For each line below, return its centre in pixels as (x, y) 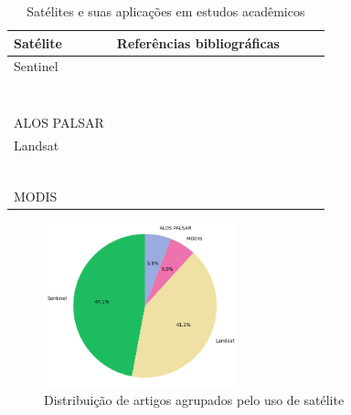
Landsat (37, 145)
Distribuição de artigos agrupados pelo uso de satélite (194, 400)
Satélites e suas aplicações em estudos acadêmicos (166, 11)
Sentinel (36, 66)
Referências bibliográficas (198, 42)
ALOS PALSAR (59, 123)
